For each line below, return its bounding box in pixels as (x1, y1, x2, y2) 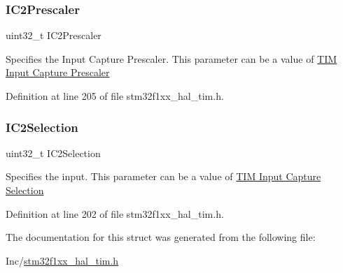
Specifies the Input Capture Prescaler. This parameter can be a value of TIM (6, 51, 337, 66)
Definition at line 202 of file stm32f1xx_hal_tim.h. (6, 206, 224, 221)
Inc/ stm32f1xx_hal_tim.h (6, 253, 119, 267)
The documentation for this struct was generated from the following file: (6, 230, 316, 244)
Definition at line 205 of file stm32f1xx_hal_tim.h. (6, 89, 224, 103)
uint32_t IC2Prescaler (6, 28, 101, 43)
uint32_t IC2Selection (6, 145, 101, 160)
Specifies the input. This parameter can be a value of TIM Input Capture (6, 169, 321, 184)
